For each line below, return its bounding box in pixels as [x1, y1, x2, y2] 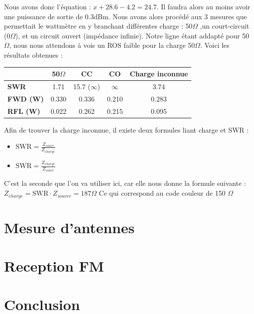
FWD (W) [7, 93, 44, 104]
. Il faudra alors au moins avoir [156, 1, 251, 11]
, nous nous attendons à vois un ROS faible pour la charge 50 [9, 40, 195, 50]
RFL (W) [7, 105, 40, 116]
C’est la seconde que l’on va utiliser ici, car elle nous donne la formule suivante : [4, 178, 246, 188]
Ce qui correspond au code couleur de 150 [99, 188, 226, 198]
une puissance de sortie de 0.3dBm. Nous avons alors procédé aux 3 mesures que [4, 11, 247, 21]
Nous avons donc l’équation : [4, 1, 91, 11]
